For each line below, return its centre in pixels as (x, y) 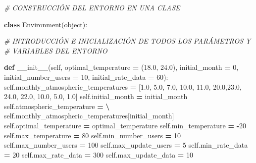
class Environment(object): (46, 24)
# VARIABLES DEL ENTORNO (56, 50)
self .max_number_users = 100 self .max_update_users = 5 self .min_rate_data (126, 145)
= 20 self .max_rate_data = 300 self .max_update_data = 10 (99, 154)
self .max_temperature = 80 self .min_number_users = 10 (92, 135)
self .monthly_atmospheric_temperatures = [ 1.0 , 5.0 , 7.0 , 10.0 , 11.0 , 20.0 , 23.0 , (123, 86)
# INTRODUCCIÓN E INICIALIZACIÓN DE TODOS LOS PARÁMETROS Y (128, 41)
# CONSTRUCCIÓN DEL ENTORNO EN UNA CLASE (92, 7)
